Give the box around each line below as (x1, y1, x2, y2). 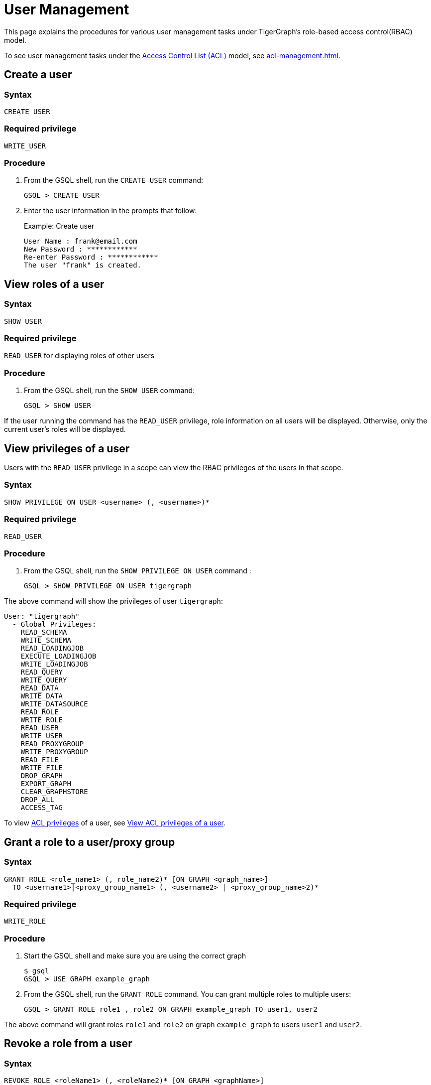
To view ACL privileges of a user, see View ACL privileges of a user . (4, 818, 226, 827)
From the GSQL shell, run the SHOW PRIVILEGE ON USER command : (24, 566, 251, 575)
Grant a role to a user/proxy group (4, 835, 175, 848)
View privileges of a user (4, 442, 130, 455)
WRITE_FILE (20, 764, 63, 772)
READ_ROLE (20, 708, 59, 716)
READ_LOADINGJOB (20, 644, 84, 653)
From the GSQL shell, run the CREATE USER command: (24, 176, 204, 185)
